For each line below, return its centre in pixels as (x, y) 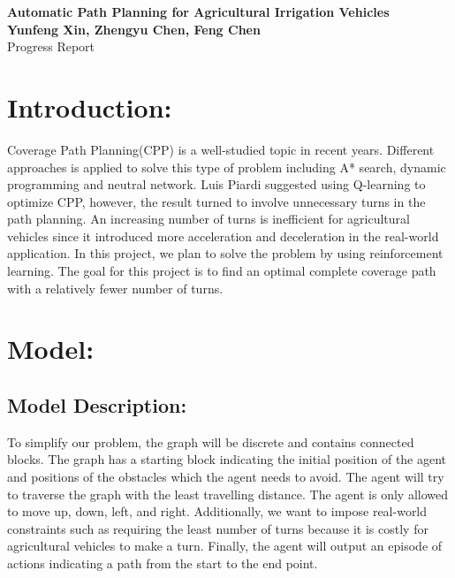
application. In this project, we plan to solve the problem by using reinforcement (225, 253)
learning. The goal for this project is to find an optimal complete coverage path (222, 271)
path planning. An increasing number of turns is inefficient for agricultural (209, 219)
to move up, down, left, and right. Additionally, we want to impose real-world (217, 511)
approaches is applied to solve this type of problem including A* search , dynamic (227, 167)
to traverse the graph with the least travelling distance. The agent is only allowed (227, 494)
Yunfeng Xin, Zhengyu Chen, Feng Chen (134, 29)
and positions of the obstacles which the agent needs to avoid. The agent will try (226, 477)
